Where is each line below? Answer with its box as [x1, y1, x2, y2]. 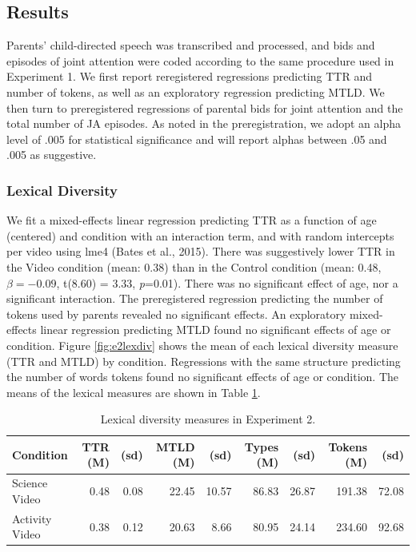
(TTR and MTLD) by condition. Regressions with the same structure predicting [6, 352, 401, 369]
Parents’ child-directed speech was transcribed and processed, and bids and [6, 37, 375, 54]
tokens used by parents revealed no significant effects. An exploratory [6, 305, 346, 322]
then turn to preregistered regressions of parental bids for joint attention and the [6, 99, 403, 116]
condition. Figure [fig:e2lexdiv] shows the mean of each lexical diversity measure [6, 336, 398, 353]
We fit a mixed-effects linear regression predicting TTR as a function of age [6, 212, 377, 228]
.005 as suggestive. [6, 146, 97, 163]
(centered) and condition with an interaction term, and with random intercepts [6, 227, 394, 244]
